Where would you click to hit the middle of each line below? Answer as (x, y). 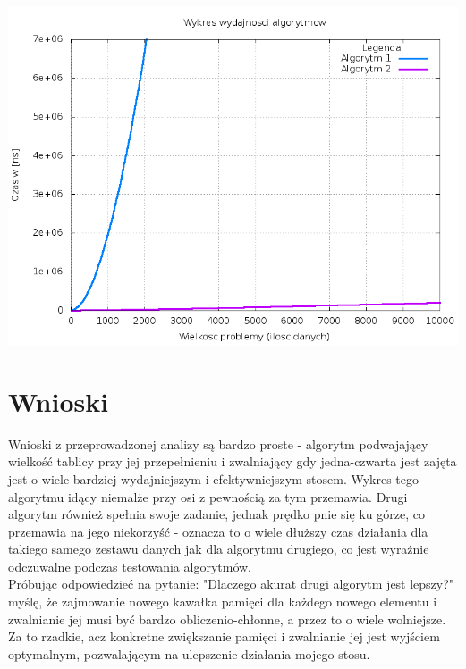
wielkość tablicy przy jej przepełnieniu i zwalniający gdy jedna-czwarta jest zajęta (233, 461)
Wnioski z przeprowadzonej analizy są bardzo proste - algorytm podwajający (218, 443)
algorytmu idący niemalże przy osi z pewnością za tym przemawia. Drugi (208, 496)
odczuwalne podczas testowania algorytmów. (130, 566)
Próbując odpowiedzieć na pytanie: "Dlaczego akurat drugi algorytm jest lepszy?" (231, 584)
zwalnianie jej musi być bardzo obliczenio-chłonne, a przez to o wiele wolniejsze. (227, 619)
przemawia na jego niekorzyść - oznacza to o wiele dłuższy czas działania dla (218, 531)
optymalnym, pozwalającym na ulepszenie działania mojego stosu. (189, 653)
